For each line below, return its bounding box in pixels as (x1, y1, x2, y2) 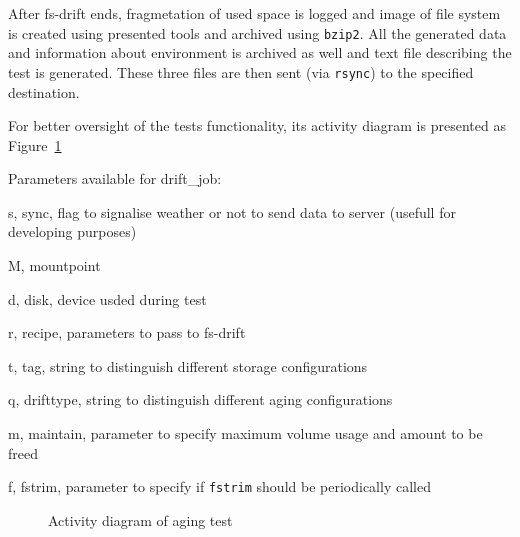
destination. (8, 81, 80, 102)
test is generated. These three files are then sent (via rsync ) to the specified (8, 61, 474, 82)
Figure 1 (8, 134, 62, 155)
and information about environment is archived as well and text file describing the (8, 42, 512, 63)
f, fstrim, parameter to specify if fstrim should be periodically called (8, 476, 431, 497)
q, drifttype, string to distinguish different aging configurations (8, 389, 393, 410)
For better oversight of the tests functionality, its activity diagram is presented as (8, 115, 506, 136)
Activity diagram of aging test (48, 509, 233, 530)
